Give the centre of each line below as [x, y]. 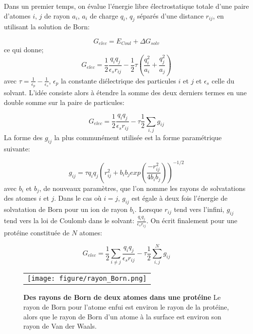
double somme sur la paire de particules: [64, 102]
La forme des [23, 137]
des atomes [20, 198]
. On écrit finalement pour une [192, 220]
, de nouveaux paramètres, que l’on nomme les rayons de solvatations [142, 188]
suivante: [17, 148]
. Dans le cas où [78, 198]
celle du [223, 80]
